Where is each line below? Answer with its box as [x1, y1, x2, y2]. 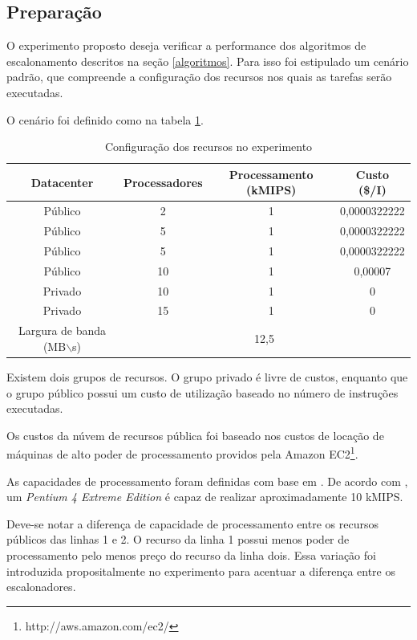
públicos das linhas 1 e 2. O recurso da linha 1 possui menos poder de [6, 531, 350, 548]
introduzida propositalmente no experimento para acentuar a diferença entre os [6, 562, 395, 579]
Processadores [123, 173, 203, 190]
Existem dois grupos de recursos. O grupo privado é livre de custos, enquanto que [6, 368, 408, 385]
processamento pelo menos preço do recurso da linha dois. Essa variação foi [6, 546, 376, 563]
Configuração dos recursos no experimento [104, 138, 313, 155]
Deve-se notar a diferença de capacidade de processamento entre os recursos [6, 515, 379, 532]
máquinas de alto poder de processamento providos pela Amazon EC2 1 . [6, 443, 358, 462]
